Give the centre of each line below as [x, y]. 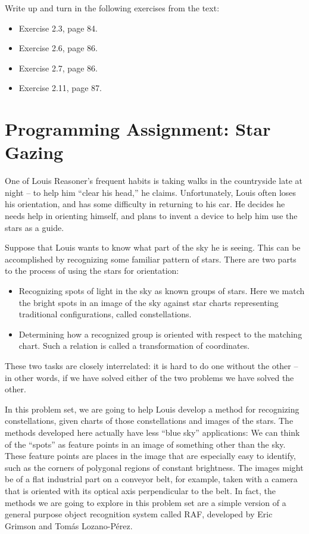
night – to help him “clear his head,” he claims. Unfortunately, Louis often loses [151, 192]
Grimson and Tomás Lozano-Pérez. [69, 525]
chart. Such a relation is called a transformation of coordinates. [134, 346]
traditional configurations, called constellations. [105, 314]
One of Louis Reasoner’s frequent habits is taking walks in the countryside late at [154, 181]
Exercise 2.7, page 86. [58, 68]
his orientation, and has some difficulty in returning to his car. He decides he [145, 204]
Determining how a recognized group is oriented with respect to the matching [160, 334]
